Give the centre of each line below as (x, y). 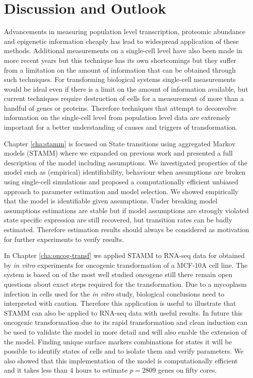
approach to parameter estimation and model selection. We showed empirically (121, 191)
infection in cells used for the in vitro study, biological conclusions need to (114, 293)
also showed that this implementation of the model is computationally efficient (121, 360)
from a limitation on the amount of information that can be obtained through (120, 70)
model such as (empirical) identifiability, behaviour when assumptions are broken (125, 172)
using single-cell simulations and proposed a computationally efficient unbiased (121, 182)
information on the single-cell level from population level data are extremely (117, 117)
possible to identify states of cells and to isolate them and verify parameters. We (124, 351)
